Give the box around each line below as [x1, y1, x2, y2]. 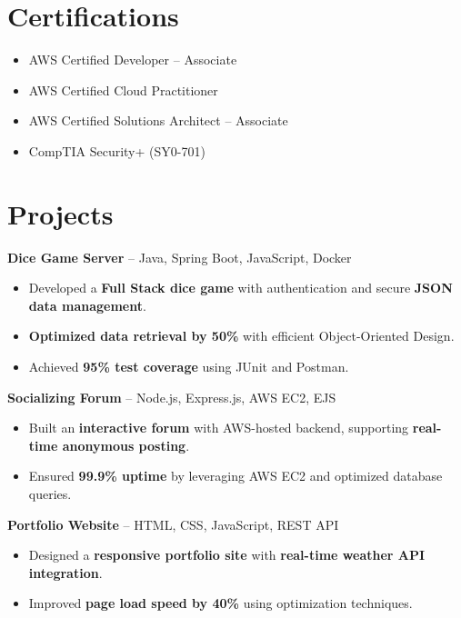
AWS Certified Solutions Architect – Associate [28, 111, 288, 130]
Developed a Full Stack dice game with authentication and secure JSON [28, 278, 453, 297]
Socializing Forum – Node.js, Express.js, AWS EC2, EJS [7, 387, 336, 406]
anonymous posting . [62, 435, 190, 454]
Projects [7, 194, 114, 232]
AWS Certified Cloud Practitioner [28, 80, 218, 99]
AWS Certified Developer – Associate [28, 50, 237, 69]
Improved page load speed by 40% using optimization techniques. [28, 593, 413, 613]
